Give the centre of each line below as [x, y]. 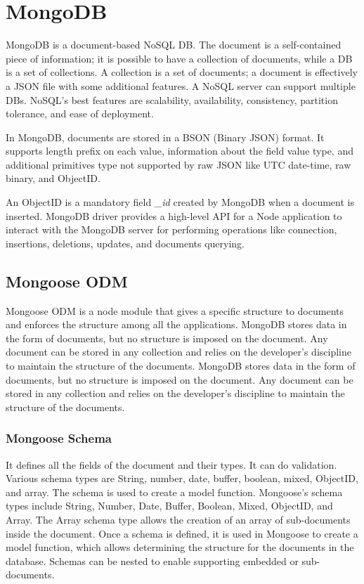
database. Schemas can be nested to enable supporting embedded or [152, 560]
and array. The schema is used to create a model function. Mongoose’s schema [174, 492]
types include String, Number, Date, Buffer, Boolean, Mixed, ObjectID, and [169, 506]
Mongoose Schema [59, 438]
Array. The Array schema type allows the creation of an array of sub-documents [178, 519]
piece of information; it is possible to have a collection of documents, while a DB [179, 58]
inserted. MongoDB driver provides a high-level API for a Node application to [174, 215]
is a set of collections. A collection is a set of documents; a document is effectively [182, 72]
